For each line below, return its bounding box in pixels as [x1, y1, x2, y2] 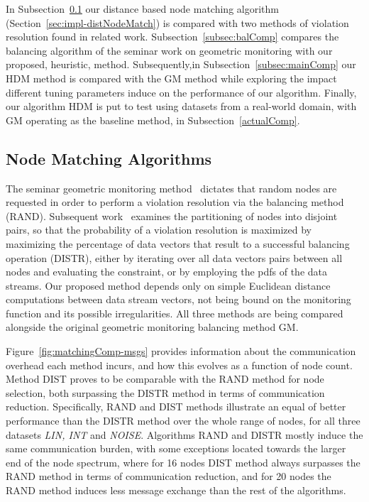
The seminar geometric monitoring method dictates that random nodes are [6, 180, 337, 195]
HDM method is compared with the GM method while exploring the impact [6, 70, 337, 85]
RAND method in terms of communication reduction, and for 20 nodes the [6, 469, 331, 484]
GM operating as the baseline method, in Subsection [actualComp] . [6, 112, 300, 127]
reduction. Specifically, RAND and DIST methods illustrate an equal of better [6, 399, 346, 414]
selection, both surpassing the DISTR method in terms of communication [6, 385, 325, 400]
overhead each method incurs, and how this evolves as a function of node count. [6, 357, 353, 372]
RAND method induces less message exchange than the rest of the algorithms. [6, 483, 346, 498]
